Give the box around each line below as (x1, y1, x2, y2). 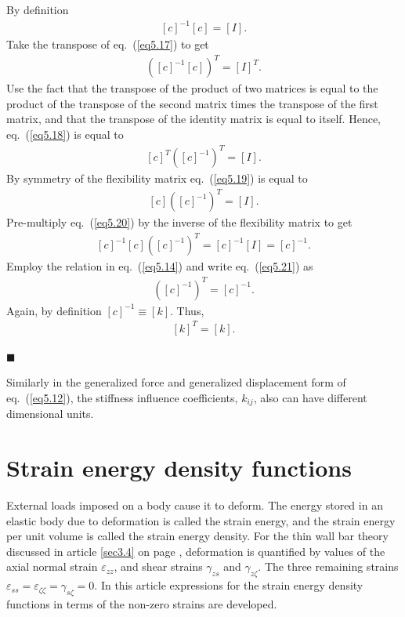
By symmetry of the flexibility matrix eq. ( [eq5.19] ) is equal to (6, 170, 308, 187)
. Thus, (170, 302, 204, 318)
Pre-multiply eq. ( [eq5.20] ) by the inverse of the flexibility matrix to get (6, 214, 353, 230)
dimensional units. (6, 405, 94, 422)
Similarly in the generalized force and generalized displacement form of (6, 374, 346, 390)
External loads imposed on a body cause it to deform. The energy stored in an (6, 497, 383, 514)
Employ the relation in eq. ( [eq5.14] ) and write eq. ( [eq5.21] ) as (6, 258, 313, 274)
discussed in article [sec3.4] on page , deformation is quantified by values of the (6, 543, 385, 559)
